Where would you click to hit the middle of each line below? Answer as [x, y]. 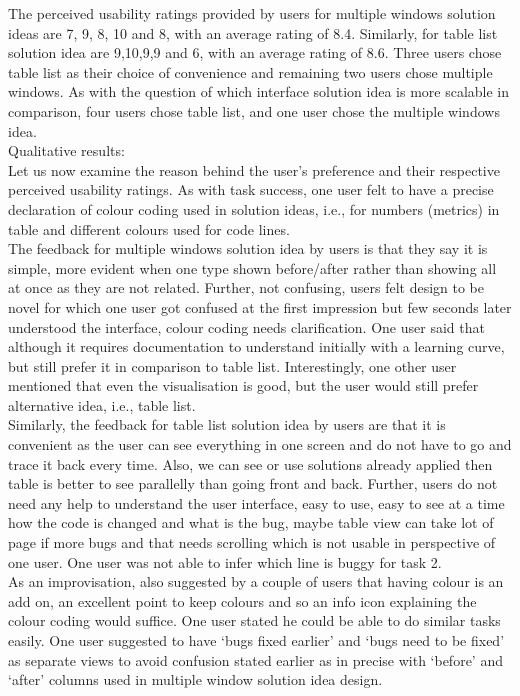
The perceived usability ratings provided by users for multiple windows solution [252, 13]
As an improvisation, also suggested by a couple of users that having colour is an [256, 581]
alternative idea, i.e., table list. [102, 404]
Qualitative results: [66, 150]
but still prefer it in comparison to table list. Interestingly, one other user [232, 365]
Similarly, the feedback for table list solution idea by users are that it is [227, 424]
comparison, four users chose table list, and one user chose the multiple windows [254, 110]
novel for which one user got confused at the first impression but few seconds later [260, 306]
